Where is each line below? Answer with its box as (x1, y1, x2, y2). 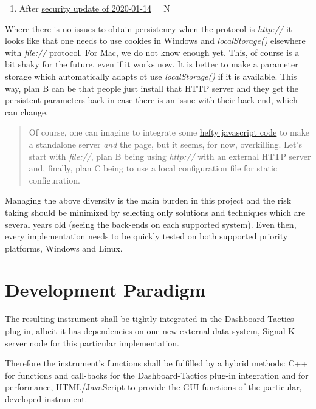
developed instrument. (5, 392, 88, 405)
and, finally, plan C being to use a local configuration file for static (29, 162, 278, 174)
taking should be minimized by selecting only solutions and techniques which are (5, 205, 306, 218)
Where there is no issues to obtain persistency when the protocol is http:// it (5, 22, 292, 35)
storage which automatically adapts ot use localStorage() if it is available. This (5, 69, 297, 82)
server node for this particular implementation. (5, 336, 179, 349)
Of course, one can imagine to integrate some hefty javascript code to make (29, 126, 309, 139)
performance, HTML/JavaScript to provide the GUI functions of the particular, (5, 380, 302, 393)
